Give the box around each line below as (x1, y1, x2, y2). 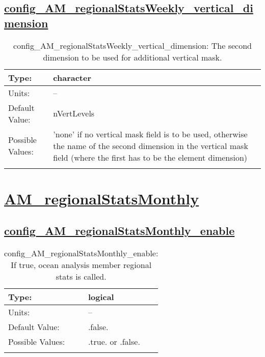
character (53, 71, 92, 83)
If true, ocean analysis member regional (11, 259, 152, 271)
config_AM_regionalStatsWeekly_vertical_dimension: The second (13, 39, 252, 51)
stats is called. (56, 271, 107, 283)
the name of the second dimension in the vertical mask (53, 139, 248, 152)
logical (88, 291, 114, 303)
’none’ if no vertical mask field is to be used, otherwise (53, 128, 248, 140)
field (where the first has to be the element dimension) (53, 151, 248, 163)
